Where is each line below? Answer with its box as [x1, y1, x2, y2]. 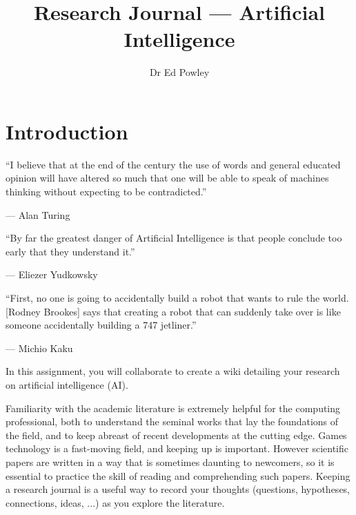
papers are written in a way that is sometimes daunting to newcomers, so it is [6, 454, 335, 469]
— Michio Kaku [6, 340, 73, 355]
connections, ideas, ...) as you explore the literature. [6, 495, 225, 509]
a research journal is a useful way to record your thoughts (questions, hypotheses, [6, 482, 350, 496]
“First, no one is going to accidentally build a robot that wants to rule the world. [6, 291, 349, 304]
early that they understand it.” [6, 244, 135, 258]
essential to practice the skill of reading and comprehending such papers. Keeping [6, 468, 350, 483]
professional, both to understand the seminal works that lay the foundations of [6, 414, 339, 429]
